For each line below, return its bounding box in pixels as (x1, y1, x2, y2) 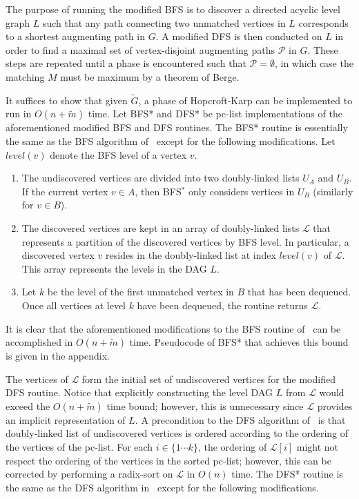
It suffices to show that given (6, 92, 128, 107)
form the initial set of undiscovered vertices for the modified (81, 371, 336, 386)
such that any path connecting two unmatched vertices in (42, 15, 286, 30)
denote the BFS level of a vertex (50, 147, 187, 162)
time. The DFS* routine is (231, 467, 343, 481)
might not (296, 440, 339, 454)
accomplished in (6, 335, 73, 349)
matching (6, 69, 45, 84)
